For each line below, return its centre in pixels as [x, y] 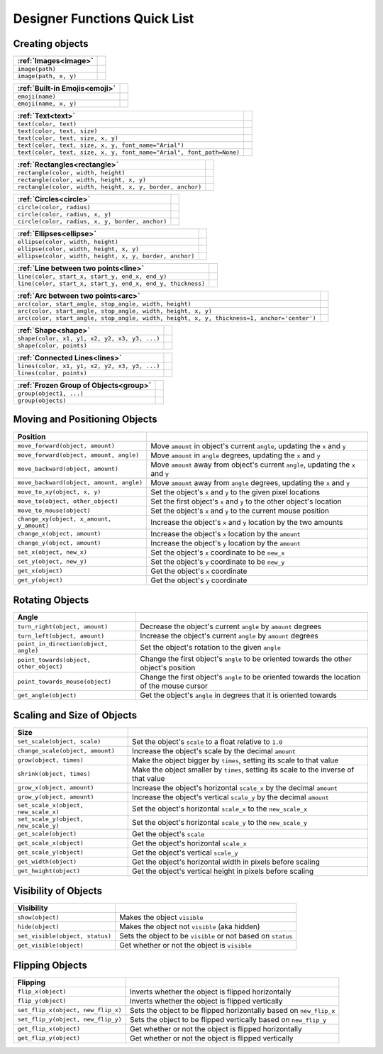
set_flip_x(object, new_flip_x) [70, 1010]
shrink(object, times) [54, 774]
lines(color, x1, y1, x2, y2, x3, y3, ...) [89, 366]
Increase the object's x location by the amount [226, 533]
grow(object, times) [51, 760]
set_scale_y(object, [51, 819]
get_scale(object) [47, 834]
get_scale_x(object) [51, 843]
